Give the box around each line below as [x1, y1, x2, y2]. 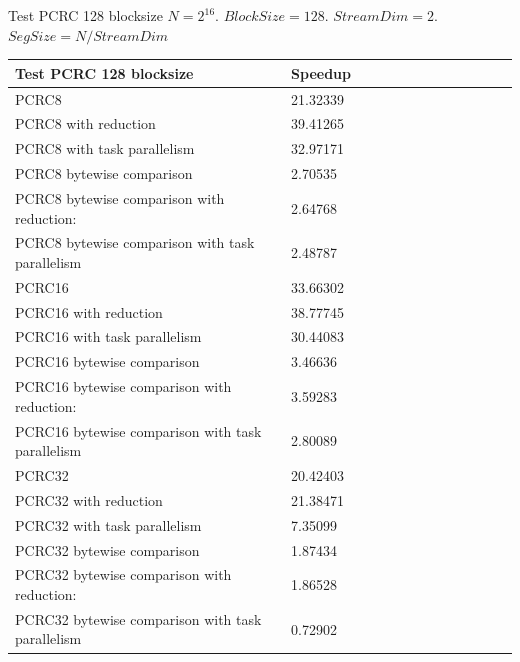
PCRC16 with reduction [15, 301, 163, 322]
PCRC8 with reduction [15, 113, 156, 134]
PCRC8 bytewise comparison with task [15, 232, 255, 253]
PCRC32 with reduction [15, 489, 163, 510]
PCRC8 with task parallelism [15, 138, 195, 159]
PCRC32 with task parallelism [15, 514, 202, 535]
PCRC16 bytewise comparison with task [15, 420, 262, 441]
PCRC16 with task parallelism [15, 326, 202, 347]
